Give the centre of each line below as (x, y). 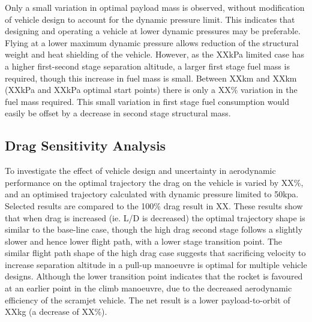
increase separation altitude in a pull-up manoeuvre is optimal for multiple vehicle (156, 264)
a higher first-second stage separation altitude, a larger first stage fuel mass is (147, 66)
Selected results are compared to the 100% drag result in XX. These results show (154, 205)
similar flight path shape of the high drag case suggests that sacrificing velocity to (155, 253)
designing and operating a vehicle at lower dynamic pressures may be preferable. (153, 31)
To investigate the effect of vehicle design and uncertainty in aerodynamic (140, 171)
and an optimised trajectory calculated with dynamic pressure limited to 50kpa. (152, 194)
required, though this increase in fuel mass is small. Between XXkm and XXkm (151, 78)
